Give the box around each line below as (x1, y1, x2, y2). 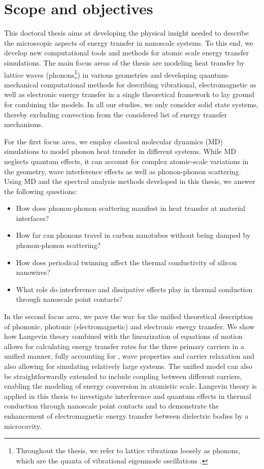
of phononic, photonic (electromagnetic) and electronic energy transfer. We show (4, 321, 255, 331)
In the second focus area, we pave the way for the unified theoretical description (4, 311, 253, 322)
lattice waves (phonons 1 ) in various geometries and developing (4, 68, 197, 80)
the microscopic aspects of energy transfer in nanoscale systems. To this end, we (4, 37, 253, 48)
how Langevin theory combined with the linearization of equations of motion (4, 331, 243, 341)
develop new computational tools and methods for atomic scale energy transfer (4, 47, 249, 58)
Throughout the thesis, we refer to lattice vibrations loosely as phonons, (16, 445, 241, 456)
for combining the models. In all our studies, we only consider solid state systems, (4, 99, 258, 109)
